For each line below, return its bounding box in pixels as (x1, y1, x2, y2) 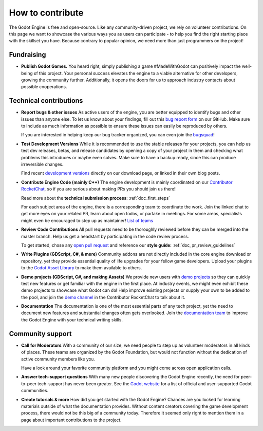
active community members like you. (21, 356, 95, 362)
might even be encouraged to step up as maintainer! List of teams (21, 217, 153, 224)
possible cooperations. (21, 84, 67, 90)
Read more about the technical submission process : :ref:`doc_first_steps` (21, 195, 170, 201)
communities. (21, 388, 49, 394)
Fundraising (9, 51, 46, 59)
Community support (9, 329, 72, 338)
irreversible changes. (21, 161, 64, 168)
